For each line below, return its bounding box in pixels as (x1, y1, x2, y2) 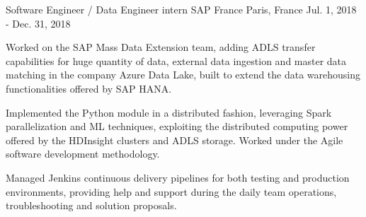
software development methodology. (6, 146, 160, 161)
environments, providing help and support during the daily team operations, (6, 184, 337, 199)
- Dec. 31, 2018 (6, 16, 71, 30)
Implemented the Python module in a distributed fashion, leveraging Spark (6, 105, 332, 119)
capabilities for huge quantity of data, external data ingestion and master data (6, 53, 347, 68)
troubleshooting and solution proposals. (6, 198, 177, 213)
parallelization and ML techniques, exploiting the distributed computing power (6, 119, 348, 134)
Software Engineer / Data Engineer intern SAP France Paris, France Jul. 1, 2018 (6, 2, 357, 16)
